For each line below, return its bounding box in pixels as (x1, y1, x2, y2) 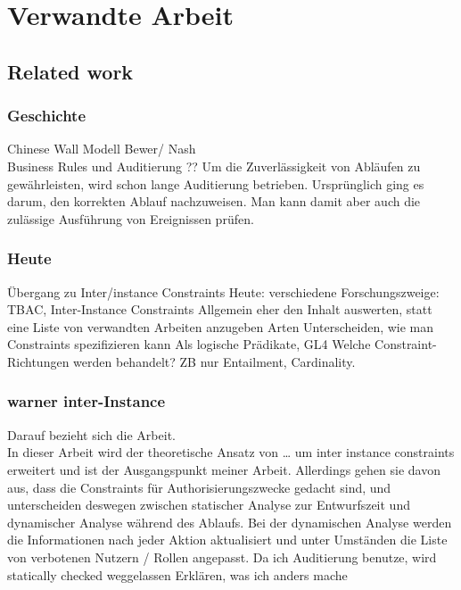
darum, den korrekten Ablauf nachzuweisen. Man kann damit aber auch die (7, 192, 421, 211)
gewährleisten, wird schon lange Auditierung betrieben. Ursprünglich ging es (7, 174, 424, 193)
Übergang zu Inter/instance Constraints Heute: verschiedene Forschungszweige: (7, 282, 440, 301)
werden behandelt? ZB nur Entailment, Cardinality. (73, 352, 356, 370)
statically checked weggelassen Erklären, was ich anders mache (7, 565, 348, 584)
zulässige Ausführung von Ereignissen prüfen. (7, 209, 254, 228)
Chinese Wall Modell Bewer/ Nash (7, 139, 196, 158)
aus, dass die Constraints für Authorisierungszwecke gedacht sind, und (7, 478, 391, 496)
